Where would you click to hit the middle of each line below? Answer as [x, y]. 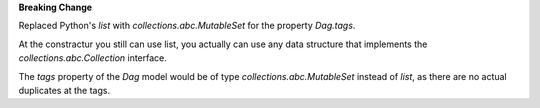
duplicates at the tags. [64, 90]
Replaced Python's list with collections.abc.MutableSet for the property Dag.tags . [187, 26]
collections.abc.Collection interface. [92, 58]
